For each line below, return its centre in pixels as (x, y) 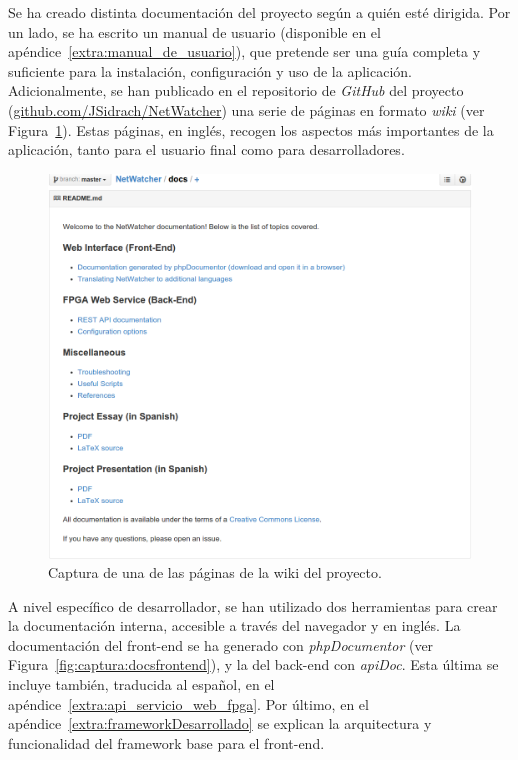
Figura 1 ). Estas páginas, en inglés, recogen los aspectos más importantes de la (251, 129)
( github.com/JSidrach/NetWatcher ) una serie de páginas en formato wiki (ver (246, 109)
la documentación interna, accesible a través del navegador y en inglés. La (234, 625)
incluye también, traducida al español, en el (141, 684)
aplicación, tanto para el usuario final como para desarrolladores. (206, 149)
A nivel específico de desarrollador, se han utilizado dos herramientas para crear (253, 605)
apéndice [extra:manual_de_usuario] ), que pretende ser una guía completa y (244, 51)
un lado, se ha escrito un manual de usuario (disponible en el (194, 31)
